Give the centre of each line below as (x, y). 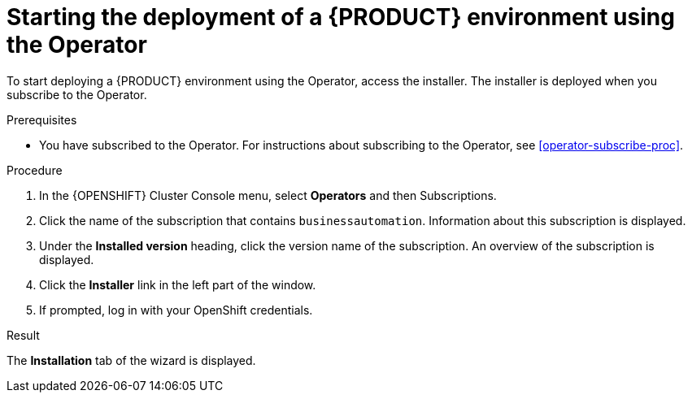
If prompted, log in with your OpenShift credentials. (176, 310)
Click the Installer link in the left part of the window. (178, 284)
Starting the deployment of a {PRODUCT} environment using (341, 17)
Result (23, 335)
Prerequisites (42, 119)
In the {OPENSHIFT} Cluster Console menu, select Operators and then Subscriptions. (268, 195)
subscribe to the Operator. (77, 94)
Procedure (35, 170)
